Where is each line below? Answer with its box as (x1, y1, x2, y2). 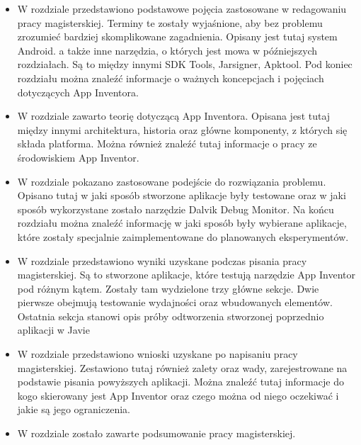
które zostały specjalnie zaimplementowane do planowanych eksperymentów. (17, 229, 349, 244)
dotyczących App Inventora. (17, 84, 139, 99)
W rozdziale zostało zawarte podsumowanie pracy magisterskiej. (17, 426, 296, 441)
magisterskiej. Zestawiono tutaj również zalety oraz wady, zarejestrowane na (17, 360, 348, 375)
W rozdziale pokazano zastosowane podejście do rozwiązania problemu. (17, 174, 326, 188)
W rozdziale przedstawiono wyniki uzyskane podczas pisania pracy (17, 253, 307, 268)
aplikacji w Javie (17, 322, 90, 337)
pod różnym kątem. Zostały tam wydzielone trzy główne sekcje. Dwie (17, 281, 319, 295)
